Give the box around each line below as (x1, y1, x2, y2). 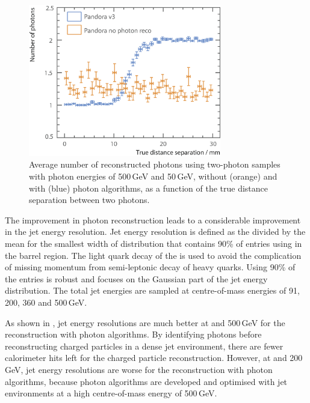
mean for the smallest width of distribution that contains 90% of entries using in (5, 237, 302, 249)
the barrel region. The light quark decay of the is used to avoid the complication (5, 249, 302, 261)
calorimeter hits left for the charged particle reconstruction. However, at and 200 (5, 351, 303, 364)
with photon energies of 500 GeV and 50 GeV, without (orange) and (29, 170, 277, 183)
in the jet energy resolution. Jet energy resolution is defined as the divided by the (5, 225, 306, 238)
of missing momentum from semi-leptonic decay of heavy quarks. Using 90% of (5, 261, 296, 273)
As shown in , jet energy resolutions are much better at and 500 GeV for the (5, 316, 285, 329)
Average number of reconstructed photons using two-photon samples (29, 158, 281, 171)
